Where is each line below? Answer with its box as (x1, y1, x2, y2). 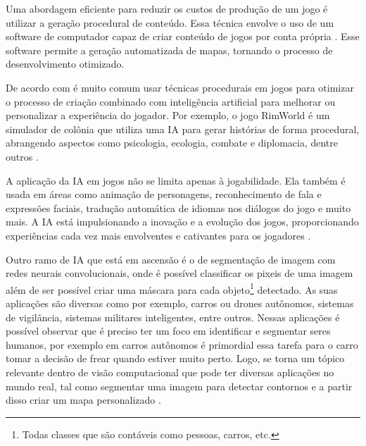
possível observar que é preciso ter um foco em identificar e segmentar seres (6, 323, 331, 338)
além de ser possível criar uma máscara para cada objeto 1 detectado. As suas (6, 280, 338, 297)
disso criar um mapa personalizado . (6, 392, 161, 407)
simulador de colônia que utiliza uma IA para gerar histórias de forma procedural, (6, 121, 360, 136)
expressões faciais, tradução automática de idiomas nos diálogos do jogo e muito (6, 200, 351, 215)
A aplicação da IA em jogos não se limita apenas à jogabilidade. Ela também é (6, 173, 346, 187)
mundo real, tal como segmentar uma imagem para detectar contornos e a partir (6, 378, 353, 393)
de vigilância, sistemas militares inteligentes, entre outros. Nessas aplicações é (6, 309, 340, 324)
